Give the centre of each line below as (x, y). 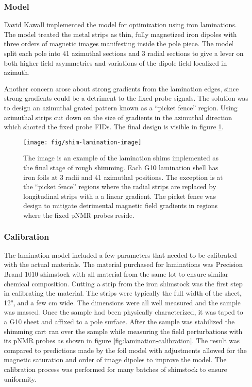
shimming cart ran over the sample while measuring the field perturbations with (123, 331)
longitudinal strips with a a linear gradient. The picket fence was (120, 196)
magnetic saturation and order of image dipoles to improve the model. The (115, 360)
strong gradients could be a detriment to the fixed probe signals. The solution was (126, 98)
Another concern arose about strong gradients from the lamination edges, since (121, 88)
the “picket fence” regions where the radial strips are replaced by (120, 186)
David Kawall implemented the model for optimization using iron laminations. (120, 25)
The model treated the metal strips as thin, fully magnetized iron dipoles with (120, 34)
